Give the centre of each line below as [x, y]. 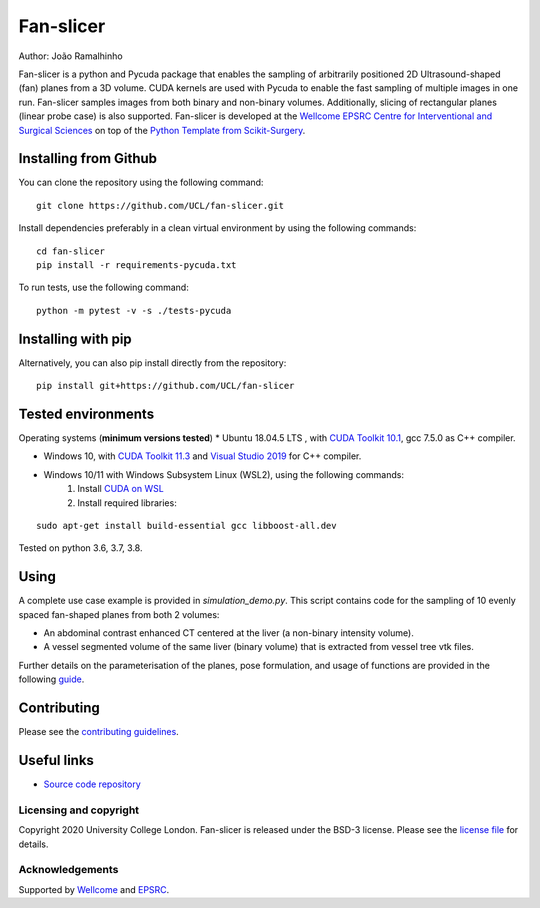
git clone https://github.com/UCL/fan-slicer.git [160, 205]
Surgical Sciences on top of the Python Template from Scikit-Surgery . [162, 130]
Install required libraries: [127, 502]
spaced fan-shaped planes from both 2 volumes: [119, 614]
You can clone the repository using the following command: [141, 182]
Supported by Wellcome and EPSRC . [94, 889]
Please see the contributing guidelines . [98, 732]
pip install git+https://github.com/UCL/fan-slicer [165, 386]
